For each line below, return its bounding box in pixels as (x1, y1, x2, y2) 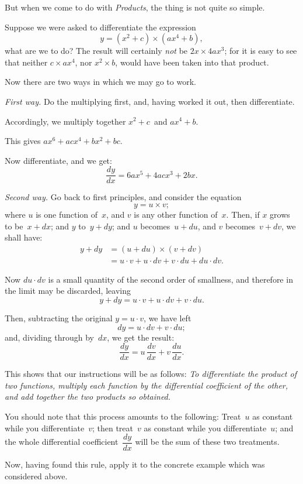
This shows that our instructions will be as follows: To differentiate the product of (5, 368, 297, 380)
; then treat (92, 421, 133, 434)
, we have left (144, 312, 191, 324)
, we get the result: (107, 331, 175, 343)
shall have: (5, 231, 43, 243)
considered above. (5, 469, 68, 482)
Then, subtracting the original (5, 312, 113, 324)
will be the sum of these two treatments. (135, 435, 280, 448)
